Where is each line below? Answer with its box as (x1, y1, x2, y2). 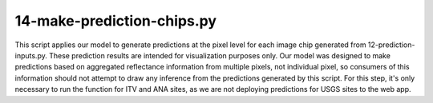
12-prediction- (367, 40, 415, 50)
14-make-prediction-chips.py (14, 12, 216, 30)
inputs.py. (14, 50, 47, 60)
